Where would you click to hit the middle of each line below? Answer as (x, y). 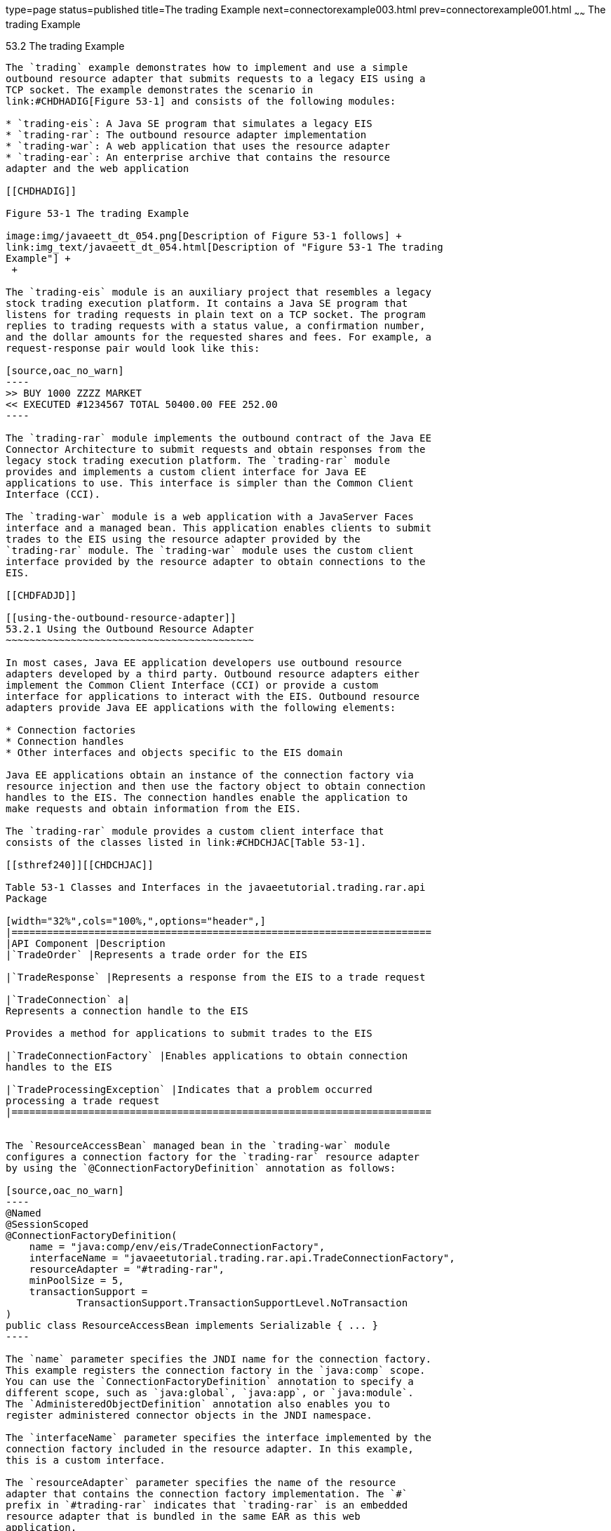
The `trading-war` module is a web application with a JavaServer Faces (210, 516)
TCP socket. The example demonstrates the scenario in (160, 90)
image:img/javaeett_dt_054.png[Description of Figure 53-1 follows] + (204, 236)
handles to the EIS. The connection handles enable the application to (207, 797)
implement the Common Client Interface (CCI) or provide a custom (192, 685)
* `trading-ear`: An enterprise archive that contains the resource (198, 157)
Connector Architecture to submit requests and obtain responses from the (216, 449)
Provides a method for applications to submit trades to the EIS (189, 1033)
